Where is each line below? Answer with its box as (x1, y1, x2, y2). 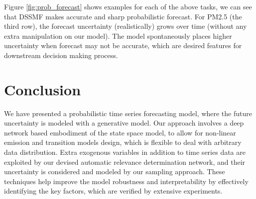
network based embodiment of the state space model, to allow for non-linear (4, 127, 236, 137)
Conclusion (4, 79, 81, 99)
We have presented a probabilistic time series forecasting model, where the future (4, 108, 252, 118)
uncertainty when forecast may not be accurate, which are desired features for (4, 40, 242, 51)
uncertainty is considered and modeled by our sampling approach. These (4, 166, 225, 177)
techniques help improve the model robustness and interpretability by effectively (4, 176, 249, 186)
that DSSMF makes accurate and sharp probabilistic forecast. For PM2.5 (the (4, 11, 242, 21)
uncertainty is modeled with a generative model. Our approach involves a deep (4, 118, 244, 128)
